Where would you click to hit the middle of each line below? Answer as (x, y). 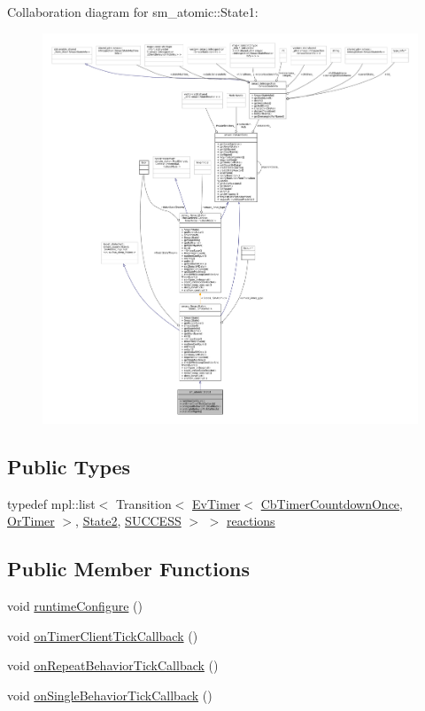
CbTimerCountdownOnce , (332, 503)
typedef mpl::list (51, 503)
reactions (251, 521)
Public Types (69, 466)
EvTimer (216, 503)
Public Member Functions (128, 569)
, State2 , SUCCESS (128, 521)
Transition (143, 503)
